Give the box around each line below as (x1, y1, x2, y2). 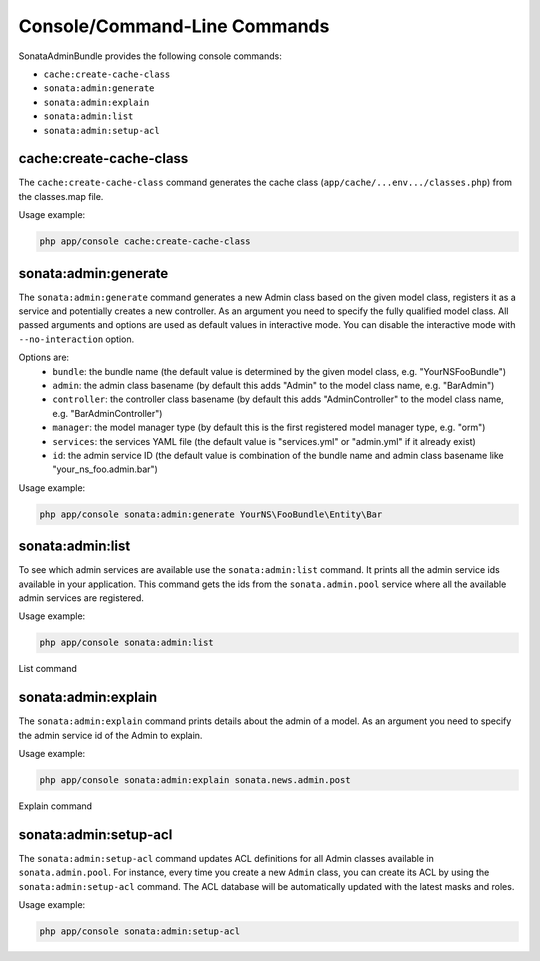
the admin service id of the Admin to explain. (18, 729, 203, 741)
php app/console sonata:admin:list (39, 637, 214, 649)
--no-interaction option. (18, 333, 135, 345)
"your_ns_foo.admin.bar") (52, 463, 159, 475)
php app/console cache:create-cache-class (39, 236, 251, 247)
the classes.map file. (18, 190, 104, 202)
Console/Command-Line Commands (18, 15, 330, 37)
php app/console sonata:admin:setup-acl (39, 926, 240, 937)
